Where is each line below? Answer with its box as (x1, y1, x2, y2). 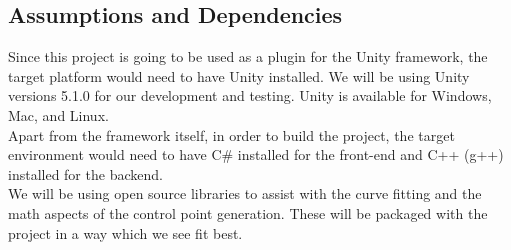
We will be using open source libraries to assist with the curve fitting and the (8, 183, 482, 204)
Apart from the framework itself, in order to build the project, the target (8, 124, 455, 145)
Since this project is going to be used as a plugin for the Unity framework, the (8, 46, 488, 67)
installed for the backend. (8, 163, 163, 184)
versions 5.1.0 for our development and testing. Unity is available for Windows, (8, 85, 492, 106)
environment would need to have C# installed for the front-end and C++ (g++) (8, 144, 504, 165)
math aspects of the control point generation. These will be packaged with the (8, 202, 488, 223)
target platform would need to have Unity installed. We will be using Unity (8, 65, 470, 86)
